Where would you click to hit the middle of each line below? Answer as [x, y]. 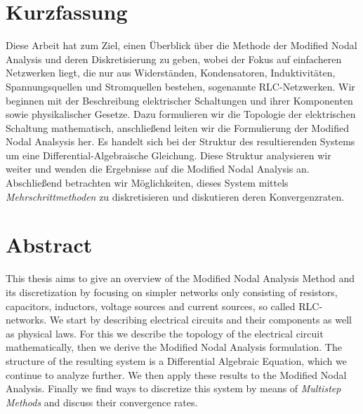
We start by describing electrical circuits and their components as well [200, 320]
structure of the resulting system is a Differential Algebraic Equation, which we [176, 360]
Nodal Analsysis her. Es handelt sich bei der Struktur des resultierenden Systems [180, 141]
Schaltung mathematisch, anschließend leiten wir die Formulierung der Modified [177, 127]
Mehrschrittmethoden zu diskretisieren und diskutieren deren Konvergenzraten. [175, 196]
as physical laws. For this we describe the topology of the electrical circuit [165, 333]
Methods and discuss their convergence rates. [102, 402]
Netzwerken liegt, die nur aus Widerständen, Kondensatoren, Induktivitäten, [171, 73]
